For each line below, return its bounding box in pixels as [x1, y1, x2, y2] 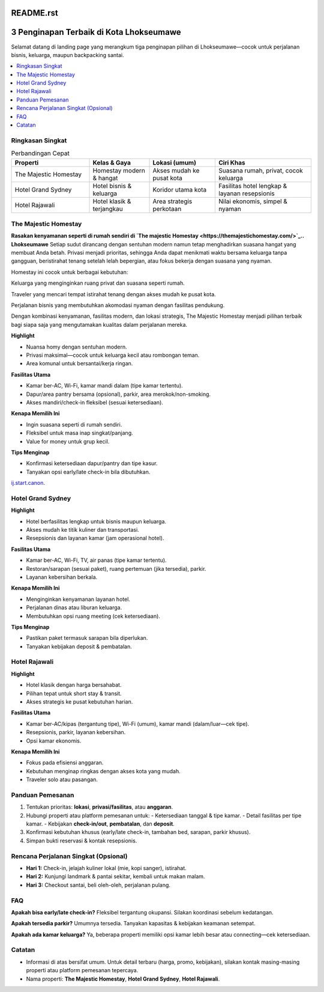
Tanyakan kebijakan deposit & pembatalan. [26, 643, 132, 650]
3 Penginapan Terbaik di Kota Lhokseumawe [11, 27, 181, 37]
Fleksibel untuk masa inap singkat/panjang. [26, 430, 133, 437]
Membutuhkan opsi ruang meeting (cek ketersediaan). [26, 612, 160, 619]
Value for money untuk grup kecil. [26, 437, 110, 445]
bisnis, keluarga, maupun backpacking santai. [11, 51, 124, 58]
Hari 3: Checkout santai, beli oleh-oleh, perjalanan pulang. [26, 881, 171, 889]
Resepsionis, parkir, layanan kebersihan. [26, 729, 126, 736]
